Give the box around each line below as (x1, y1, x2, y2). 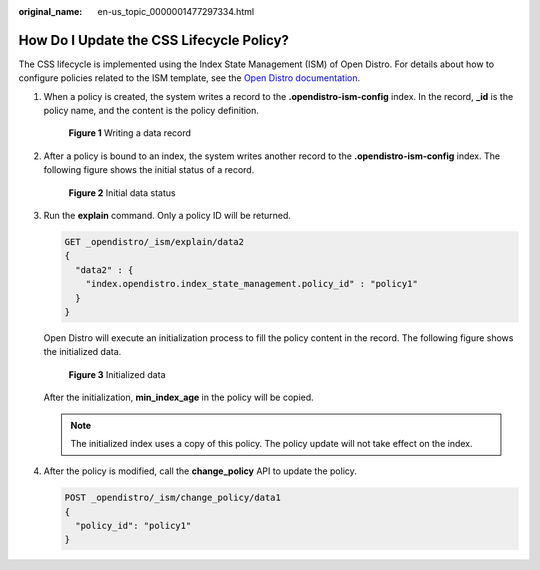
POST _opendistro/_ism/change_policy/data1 (64, 492, 282, 504)
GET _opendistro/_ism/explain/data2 (64, 236, 245, 248)
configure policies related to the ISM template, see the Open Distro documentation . (18, 72, 360, 84)
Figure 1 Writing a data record (68, 127, 192, 139)
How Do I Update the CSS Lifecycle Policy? (18, 31, 290, 49)
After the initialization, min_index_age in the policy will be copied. (43, 391, 314, 404)
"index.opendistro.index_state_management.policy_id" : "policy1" (85, 278, 419, 290)
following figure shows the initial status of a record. (43, 164, 255, 176)
